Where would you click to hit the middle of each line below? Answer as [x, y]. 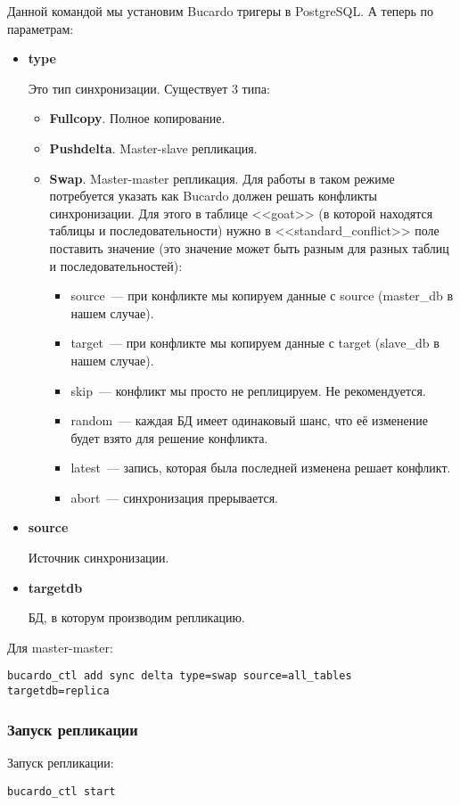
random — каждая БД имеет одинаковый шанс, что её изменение [249, 420]
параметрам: [41, 28]
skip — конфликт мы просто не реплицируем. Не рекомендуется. [248, 390]
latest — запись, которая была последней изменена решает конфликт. [261, 468]
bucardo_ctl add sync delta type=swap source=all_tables [180, 676]
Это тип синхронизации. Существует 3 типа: [149, 88]
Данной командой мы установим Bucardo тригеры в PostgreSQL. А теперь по [221, 11]
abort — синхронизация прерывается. [174, 497]
